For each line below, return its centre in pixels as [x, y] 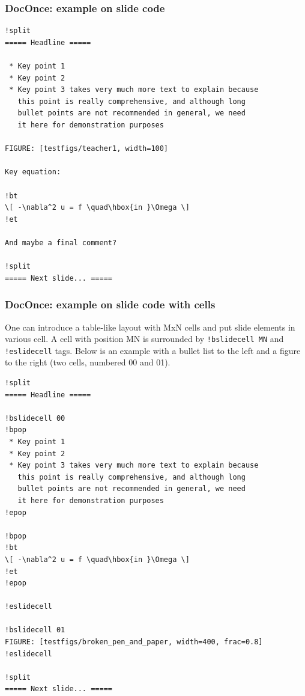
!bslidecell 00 [35, 418]
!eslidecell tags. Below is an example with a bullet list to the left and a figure [153, 350]
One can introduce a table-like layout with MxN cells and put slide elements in [150, 327]
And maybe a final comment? [61, 243]
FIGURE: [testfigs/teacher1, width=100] [87, 149]
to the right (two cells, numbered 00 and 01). [88, 362]
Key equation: [33, 172]
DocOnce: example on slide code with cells [110, 304]
